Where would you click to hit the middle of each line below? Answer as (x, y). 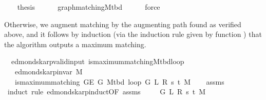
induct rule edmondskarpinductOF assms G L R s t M (107, 92)
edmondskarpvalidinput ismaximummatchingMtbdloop (98, 61)
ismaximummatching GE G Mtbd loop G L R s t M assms (119, 81)
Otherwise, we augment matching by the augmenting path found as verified (123, 24)
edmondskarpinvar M (49, 71)
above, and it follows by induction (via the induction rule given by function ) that (133, 34)
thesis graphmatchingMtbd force (89, 7)
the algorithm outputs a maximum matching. (75, 44)
